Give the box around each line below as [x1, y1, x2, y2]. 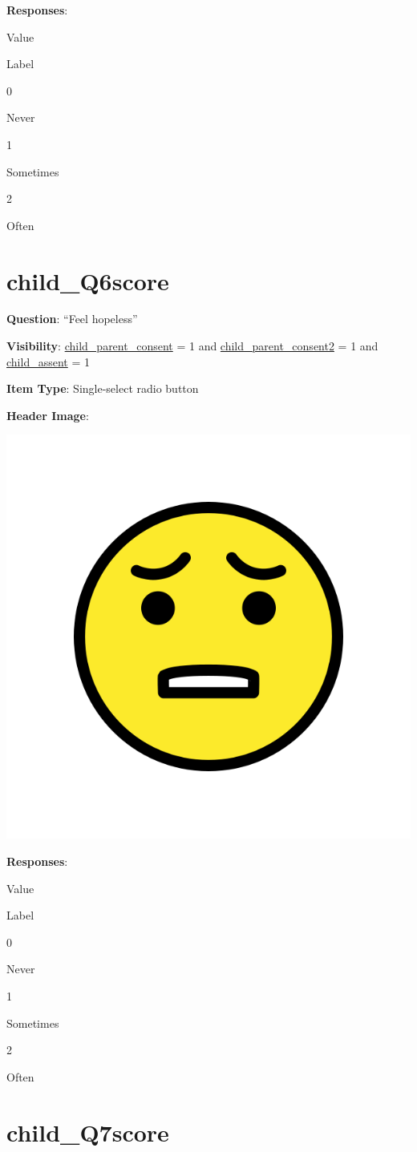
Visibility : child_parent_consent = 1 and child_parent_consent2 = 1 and [6, 338, 379, 354]
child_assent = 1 [6, 353, 90, 370]
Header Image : [6, 406, 89, 423]
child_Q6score [6, 264, 169, 297]
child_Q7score [6, 1115, 169, 1148]
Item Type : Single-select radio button [6, 380, 199, 397]
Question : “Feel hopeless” [6, 310, 138, 327]
